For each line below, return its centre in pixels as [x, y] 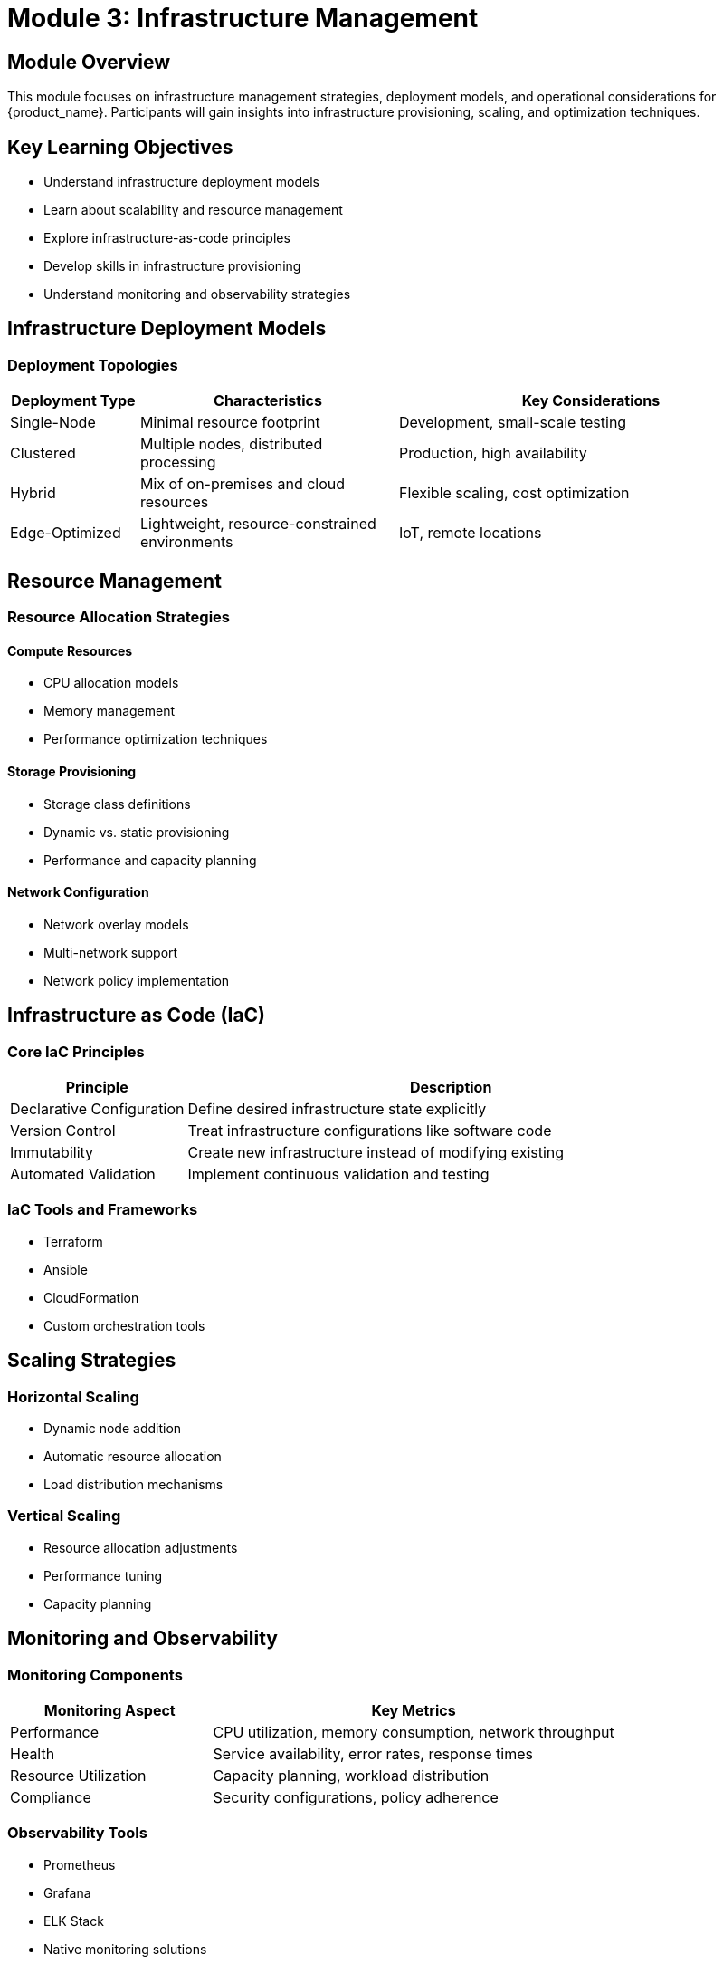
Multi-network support [111, 952]
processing [178, 462]
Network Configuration [78, 892]
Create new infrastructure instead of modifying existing [376, 1152]
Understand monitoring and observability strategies [197, 294]
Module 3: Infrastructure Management [243, 18]
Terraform [73, 1241]
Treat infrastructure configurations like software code [370, 1130]
